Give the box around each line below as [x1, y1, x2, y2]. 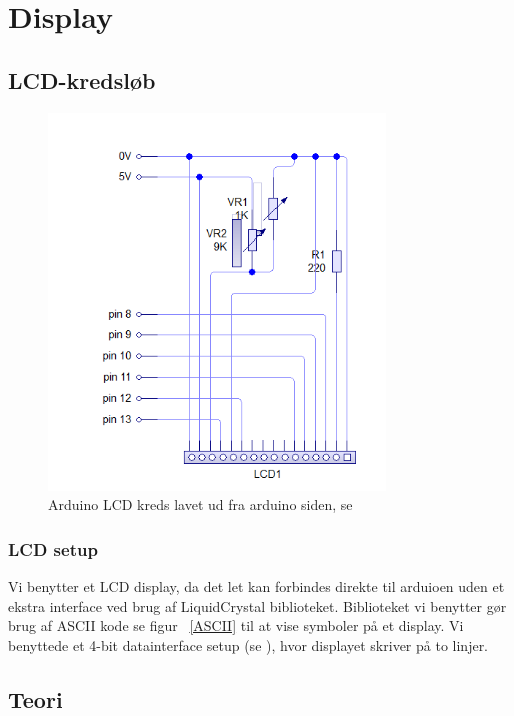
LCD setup [8, 536, 98, 561]
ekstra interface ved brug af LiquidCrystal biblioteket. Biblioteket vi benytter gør [8, 595, 507, 616]
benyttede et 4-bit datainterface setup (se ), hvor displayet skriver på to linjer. [8, 634, 489, 655]
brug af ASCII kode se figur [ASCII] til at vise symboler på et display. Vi [8, 615, 464, 636]
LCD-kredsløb [8, 64, 156, 95]
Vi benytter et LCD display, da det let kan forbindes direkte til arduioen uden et [8, 575, 505, 596]
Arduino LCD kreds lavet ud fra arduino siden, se [48, 494, 353, 515]
